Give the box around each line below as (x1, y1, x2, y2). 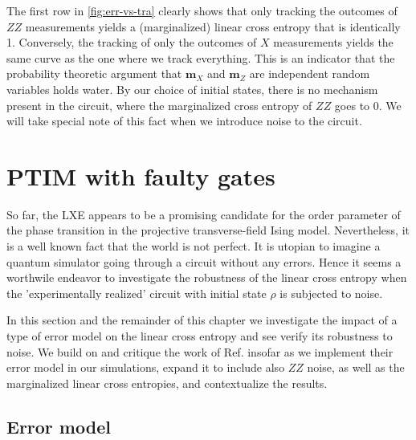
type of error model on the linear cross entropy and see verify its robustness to (6, 328, 393, 344)
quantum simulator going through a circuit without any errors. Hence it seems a (6, 253, 402, 270)
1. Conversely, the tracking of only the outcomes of (6, 34, 257, 51)
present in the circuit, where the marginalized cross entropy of (6, 96, 312, 113)
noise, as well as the (307, 359, 405, 376)
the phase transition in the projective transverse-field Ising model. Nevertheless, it (6, 222, 410, 238)
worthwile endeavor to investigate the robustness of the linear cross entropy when (6, 269, 407, 286)
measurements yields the (273, 34, 394, 51)
